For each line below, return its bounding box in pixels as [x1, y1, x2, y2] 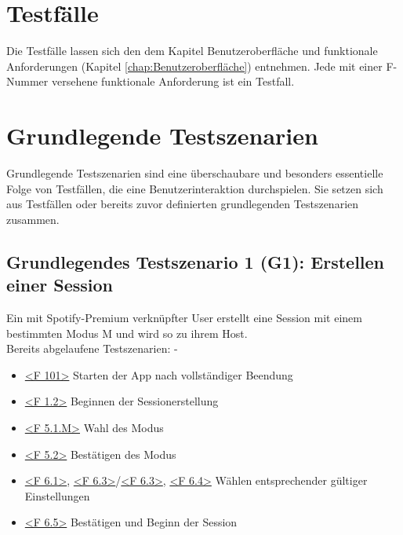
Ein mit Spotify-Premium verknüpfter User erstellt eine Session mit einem [6, 310, 362, 325]
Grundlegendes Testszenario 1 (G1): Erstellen [6, 249, 385, 273]
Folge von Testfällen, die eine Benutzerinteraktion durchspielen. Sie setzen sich [6, 180, 383, 196]
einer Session [6, 273, 113, 297]
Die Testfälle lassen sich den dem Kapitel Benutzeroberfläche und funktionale [6, 42, 378, 59]
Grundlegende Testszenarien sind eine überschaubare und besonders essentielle [6, 165, 383, 181]
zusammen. [6, 211, 60, 227]
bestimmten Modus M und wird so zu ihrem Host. [6, 324, 248, 341]
